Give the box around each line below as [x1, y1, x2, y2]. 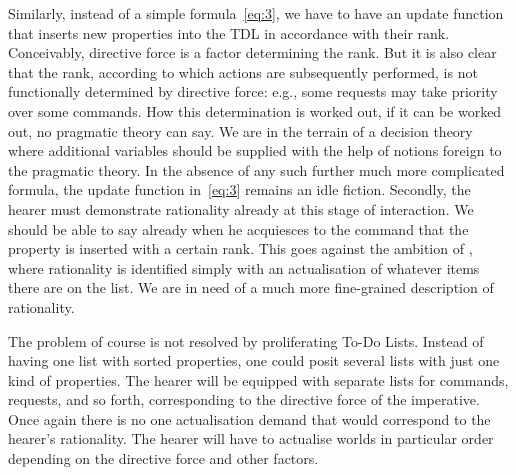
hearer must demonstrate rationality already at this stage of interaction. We [8, 198, 474, 219]
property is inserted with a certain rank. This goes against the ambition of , [8, 238, 473, 259]
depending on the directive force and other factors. [8, 448, 319, 469]
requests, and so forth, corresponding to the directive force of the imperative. [8, 389, 480, 410]
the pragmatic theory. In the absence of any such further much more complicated [8, 159, 505, 180]
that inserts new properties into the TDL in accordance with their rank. [8, 22, 450, 43]
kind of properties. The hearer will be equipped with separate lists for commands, [8, 369, 509, 390]
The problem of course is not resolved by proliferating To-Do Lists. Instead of [8, 330, 484, 351]
